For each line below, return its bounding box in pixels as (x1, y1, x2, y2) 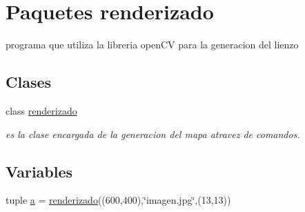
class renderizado (6, 103, 77, 117)
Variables (6, 160, 73, 182)
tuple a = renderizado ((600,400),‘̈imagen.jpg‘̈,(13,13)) (6, 193, 231, 207)
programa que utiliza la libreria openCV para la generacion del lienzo (6, 37, 299, 52)
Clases (6, 71, 52, 93)
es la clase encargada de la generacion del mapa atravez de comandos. (6, 126, 300, 141)
